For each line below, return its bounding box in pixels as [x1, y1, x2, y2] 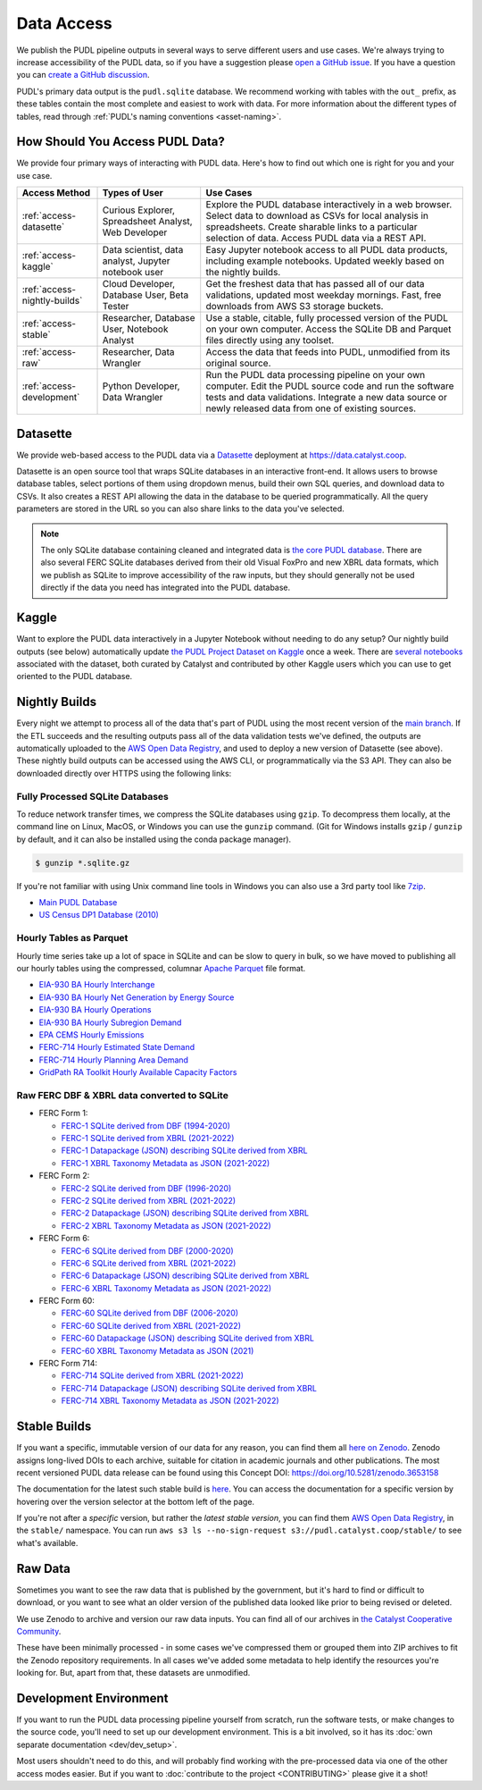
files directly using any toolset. [205, 334, 335, 347]
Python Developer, [102, 380, 180, 392]
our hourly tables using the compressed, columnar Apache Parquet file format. [16, 962, 306, 973]
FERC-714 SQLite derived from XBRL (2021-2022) [61, 1370, 245, 1381]
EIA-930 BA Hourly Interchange [38, 979, 155, 990]
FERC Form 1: [38, 1108, 88, 1119]
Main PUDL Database [38, 897, 118, 908]
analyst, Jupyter [102, 255, 170, 267]
